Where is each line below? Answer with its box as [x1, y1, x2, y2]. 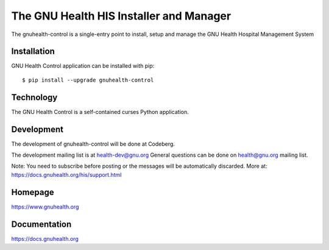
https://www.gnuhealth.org [11, 203, 79, 210]
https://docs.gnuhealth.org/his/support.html [11, 171, 122, 178]
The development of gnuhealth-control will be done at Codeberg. [11, 140, 175, 148]
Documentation [11, 219, 72, 229]
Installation [11, 46, 55, 57]
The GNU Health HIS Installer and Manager [11, 9, 232, 23]
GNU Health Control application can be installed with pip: [11, 62, 155, 70]
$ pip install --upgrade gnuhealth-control [22, 76, 154, 84]
